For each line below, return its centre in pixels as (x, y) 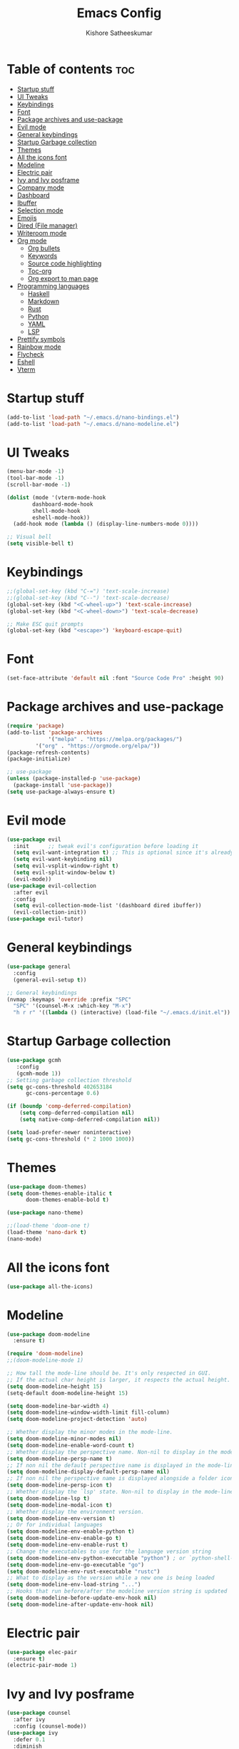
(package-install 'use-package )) (63, 785)
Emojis (27, 218)
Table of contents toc (71, 69)
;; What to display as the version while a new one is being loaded (111, 1578)
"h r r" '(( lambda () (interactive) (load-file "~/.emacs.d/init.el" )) (122, 1013)
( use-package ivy (32, 1733)
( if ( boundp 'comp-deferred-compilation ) (69, 1106)
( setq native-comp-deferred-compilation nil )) (90, 1120)
